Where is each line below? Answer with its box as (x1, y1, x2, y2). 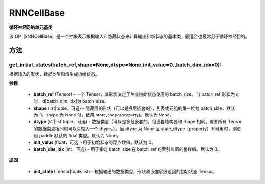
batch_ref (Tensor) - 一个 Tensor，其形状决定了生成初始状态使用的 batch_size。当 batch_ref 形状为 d (33, 91, 239, 97)
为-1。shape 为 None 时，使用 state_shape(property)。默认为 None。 (33, 112, 174, 118)
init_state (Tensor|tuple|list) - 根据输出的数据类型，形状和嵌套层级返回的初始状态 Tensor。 (33, 168, 217, 174)
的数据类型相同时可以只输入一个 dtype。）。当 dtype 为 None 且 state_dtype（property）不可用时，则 (33, 125, 237, 132)
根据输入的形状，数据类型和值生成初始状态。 (9, 71, 100, 77)
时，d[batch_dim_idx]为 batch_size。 (33, 98, 109, 104)
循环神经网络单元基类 (9, 24, 53, 30)
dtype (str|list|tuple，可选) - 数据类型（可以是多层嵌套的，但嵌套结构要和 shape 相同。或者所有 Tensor (33, 119, 242, 125)
